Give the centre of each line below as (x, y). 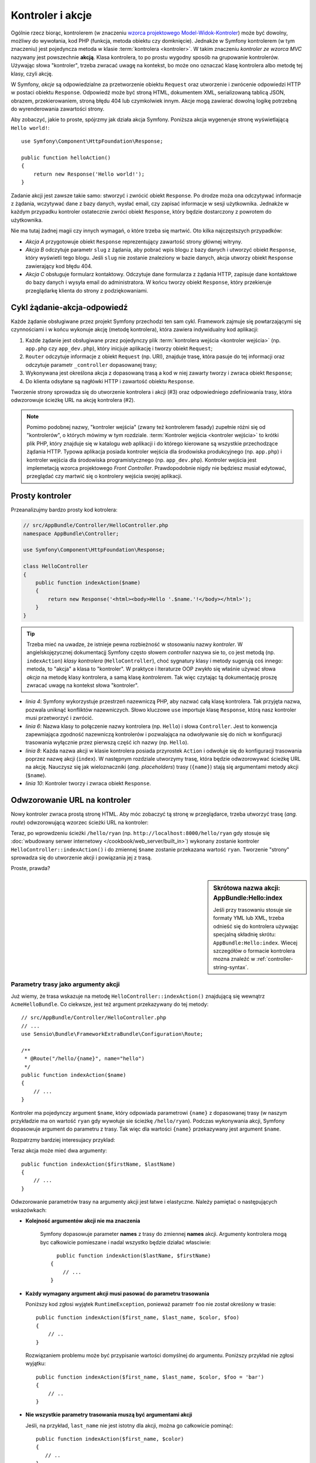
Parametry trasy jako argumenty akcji (65, 984)
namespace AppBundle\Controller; (71, 533)
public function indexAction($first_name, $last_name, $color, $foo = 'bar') (150, 1377)
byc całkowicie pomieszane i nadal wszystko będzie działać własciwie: (126, 1242)
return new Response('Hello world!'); (89, 174)
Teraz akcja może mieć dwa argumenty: (59, 1151)
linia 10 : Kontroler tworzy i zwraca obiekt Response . (88, 784)
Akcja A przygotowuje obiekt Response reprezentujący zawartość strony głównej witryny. (134, 241)
